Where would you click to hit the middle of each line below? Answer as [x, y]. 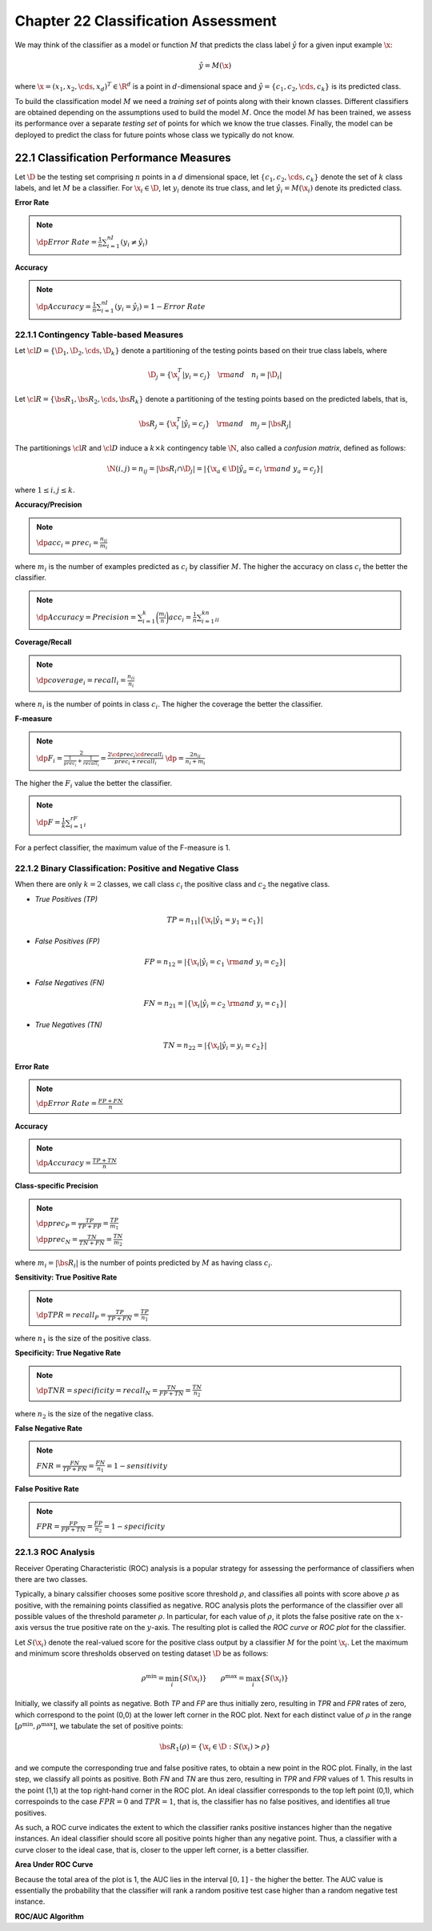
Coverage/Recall [43, 642]
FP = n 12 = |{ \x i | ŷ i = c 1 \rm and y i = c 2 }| [215, 963]
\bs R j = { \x [158, 424]
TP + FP [90, 1227]
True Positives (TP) [66, 899]
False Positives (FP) [67, 941]
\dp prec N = [57, 1240]
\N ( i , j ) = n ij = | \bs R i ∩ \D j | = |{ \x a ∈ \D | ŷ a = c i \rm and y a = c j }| [215, 470]
